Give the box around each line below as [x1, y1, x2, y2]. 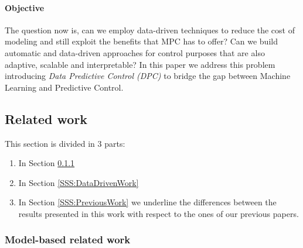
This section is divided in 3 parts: [5, 137, 125, 149]
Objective [5, 1, 45, 13]
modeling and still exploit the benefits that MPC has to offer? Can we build [5, 35, 278, 47]
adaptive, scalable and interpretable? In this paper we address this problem [5, 58, 275, 70]
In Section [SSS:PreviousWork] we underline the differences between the [18, 196, 277, 208]
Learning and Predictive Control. [5, 81, 124, 93]
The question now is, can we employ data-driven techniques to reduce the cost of [5, 23, 295, 36]
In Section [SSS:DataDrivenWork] [18, 176, 139, 188]
